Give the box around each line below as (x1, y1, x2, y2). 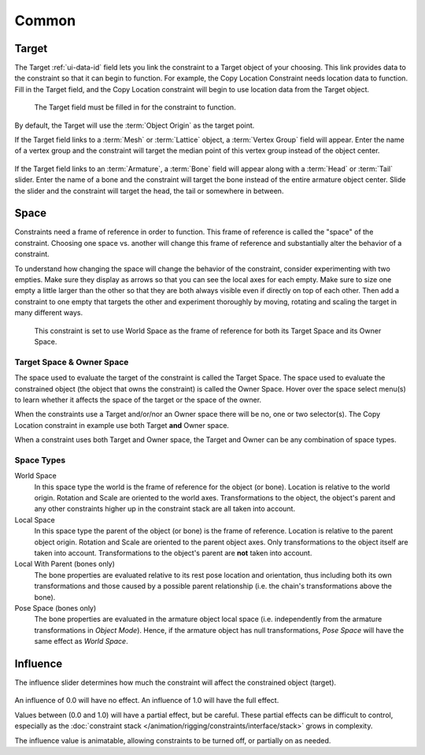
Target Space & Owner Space (14, 356, 129, 367)
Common (14, 12, 76, 29)
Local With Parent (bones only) (14, 560, 116, 569)
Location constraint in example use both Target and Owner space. (14, 420, 230, 430)
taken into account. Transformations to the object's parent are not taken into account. (34, 548, 312, 557)
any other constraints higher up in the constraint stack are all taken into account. (34, 504, 295, 514)
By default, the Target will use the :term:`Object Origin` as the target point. (14, 121, 255, 130)
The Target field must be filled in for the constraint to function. (34, 102, 236, 112)
